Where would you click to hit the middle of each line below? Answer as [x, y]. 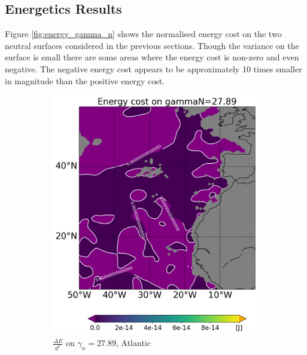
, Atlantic [133, 343]
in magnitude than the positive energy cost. [85, 80]
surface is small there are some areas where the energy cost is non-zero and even [152, 57]
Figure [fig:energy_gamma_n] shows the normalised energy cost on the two [143, 34]
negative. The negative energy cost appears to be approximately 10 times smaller [153, 68]
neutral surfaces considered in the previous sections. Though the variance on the [152, 45]
